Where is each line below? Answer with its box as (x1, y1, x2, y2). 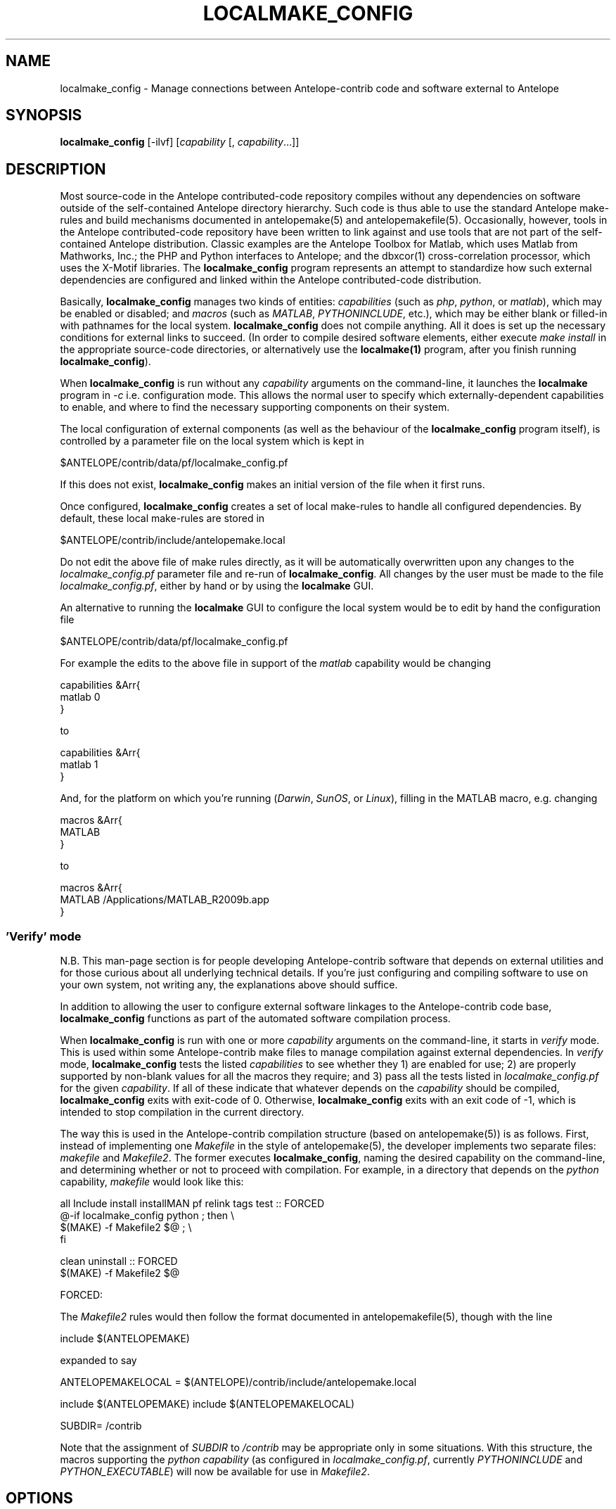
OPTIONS (6, 1489, 73, 1508)
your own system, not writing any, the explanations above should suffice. (60, 979, 398, 991)
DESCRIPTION (6, 160, 106, 178)
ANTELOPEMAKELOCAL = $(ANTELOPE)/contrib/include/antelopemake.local (60, 1376, 417, 1389)
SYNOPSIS (6, 106, 82, 125)
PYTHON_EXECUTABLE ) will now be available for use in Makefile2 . (60, 1465, 370, 1478)
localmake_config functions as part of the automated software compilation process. (60, 1012, 451, 1025)
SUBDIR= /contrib (60, 1420, 142, 1432)
